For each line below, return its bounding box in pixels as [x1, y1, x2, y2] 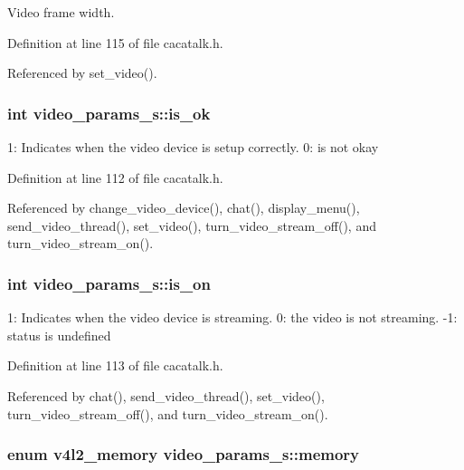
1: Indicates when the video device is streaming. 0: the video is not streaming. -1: [7, 308, 458, 327]
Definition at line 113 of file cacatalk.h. [7, 356, 223, 375]
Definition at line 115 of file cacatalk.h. [7, 33, 223, 52]
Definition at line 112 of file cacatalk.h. [7, 168, 223, 187]
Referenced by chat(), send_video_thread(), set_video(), [7, 386, 325, 405]
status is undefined [7, 325, 111, 344]
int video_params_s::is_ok [7, 101, 211, 124]
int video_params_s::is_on [7, 272, 211, 294]
